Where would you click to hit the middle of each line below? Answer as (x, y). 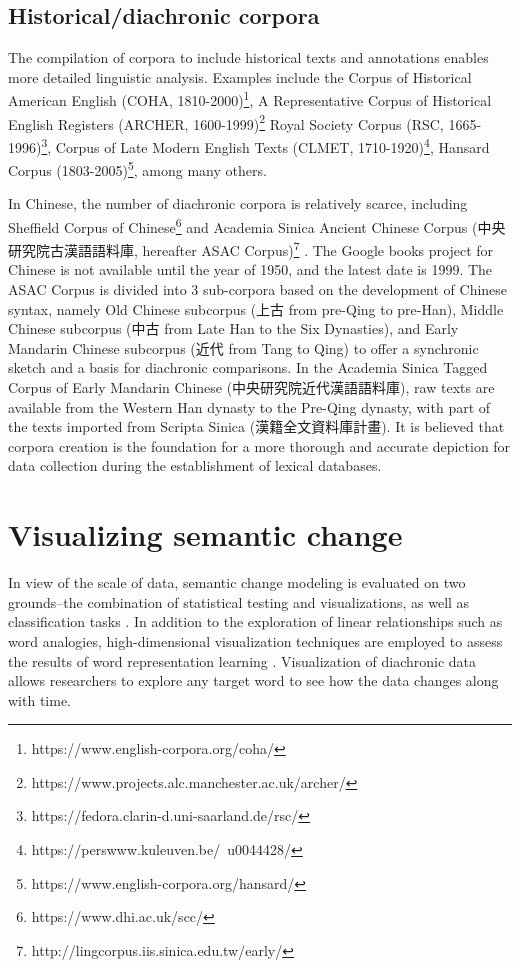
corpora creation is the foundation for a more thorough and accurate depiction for (259, 445)
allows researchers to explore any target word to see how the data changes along (253, 680)
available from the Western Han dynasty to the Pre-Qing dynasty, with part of (249, 406)
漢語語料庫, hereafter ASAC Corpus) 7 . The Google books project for (278, 248)
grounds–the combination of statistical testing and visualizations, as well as (239, 601)
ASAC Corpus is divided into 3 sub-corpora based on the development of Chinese (258, 289)
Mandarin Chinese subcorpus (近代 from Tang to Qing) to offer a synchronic (243, 347)
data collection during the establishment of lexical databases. (195, 465)
